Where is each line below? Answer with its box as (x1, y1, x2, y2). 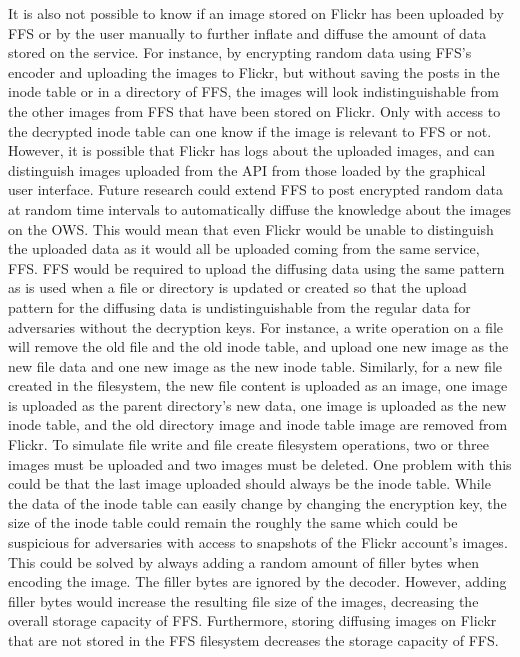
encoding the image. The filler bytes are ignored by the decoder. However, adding (8, 571, 507, 592)
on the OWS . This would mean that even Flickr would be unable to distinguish (8, 218, 494, 239)
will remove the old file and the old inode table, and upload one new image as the (8, 336, 509, 357)
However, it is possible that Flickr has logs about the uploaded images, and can (8, 140, 495, 161)
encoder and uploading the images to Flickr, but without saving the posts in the (8, 61, 500, 82)
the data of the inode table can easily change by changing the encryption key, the (8, 492, 507, 513)
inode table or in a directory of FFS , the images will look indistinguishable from (8, 81, 499, 102)
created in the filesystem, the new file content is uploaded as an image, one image (8, 375, 508, 396)
